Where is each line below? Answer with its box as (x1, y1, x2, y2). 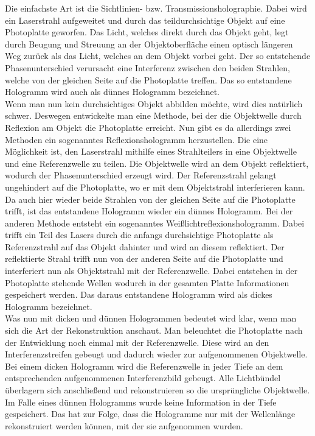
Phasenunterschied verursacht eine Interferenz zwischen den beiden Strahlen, (5, 61, 290, 74)
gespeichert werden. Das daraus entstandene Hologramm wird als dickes (5, 288, 272, 301)
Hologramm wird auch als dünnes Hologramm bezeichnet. (5, 85, 220, 98)
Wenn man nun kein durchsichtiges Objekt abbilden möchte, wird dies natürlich (5, 97, 303, 110)
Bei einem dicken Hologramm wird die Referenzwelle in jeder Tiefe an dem (5, 359, 283, 372)
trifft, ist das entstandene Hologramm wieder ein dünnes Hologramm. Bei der (5, 205, 293, 217)
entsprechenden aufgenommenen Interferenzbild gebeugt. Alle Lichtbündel (5, 371, 281, 384)
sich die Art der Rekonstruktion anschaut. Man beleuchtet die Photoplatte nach (5, 324, 303, 337)
